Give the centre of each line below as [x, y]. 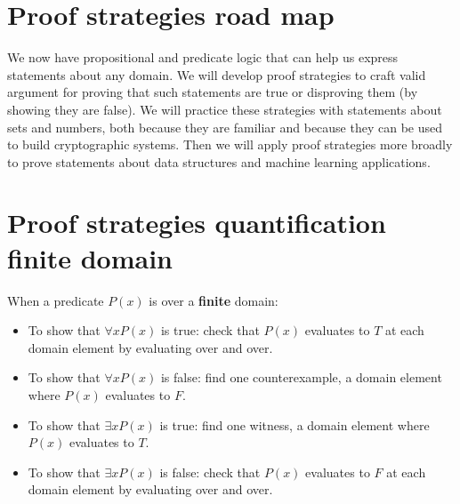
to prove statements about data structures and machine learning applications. [219, 161]
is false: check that [210, 472]
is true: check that [210, 330]
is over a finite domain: [214, 300]
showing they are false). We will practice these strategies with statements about [225, 109]
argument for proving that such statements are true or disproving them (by [213, 92]
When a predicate [56, 300]
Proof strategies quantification [197, 223]
